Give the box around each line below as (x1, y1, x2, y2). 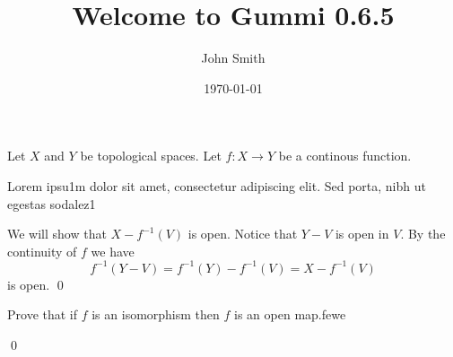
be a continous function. (278, 146, 412, 165)
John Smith (201, 48, 266, 67)
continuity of (7, 241, 77, 260)
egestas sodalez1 (7, 194, 96, 213)
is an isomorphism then (91, 305, 220, 324)
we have (91, 241, 135, 260)
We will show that (7, 224, 107, 243)
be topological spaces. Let (80, 146, 222, 165)
